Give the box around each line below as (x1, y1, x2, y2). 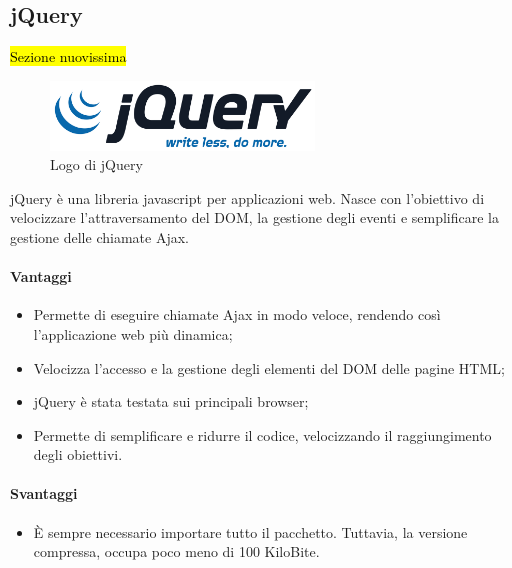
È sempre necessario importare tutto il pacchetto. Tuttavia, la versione (33, 521, 468, 542)
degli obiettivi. (33, 444, 123, 465)
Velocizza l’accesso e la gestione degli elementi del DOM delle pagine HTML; (33, 357, 505, 378)
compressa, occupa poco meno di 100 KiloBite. (33, 541, 320, 562)
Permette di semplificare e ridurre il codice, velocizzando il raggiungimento (33, 424, 492, 445)
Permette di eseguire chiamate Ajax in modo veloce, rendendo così (33, 304, 441, 325)
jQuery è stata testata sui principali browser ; (33, 391, 309, 412)
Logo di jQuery (50, 154, 143, 175)
